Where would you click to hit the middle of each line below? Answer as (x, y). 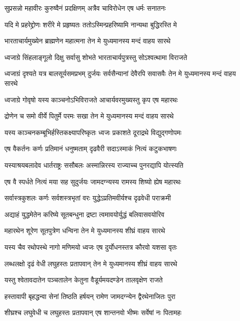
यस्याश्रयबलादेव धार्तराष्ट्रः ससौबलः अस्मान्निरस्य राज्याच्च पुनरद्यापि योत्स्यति (94, 165)
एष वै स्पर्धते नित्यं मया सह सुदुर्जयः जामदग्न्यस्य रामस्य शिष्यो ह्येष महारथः (93, 181)
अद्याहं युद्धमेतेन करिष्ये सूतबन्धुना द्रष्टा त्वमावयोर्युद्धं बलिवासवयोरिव (84, 214)
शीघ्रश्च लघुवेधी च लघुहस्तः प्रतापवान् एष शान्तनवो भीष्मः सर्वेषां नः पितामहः (93, 312)
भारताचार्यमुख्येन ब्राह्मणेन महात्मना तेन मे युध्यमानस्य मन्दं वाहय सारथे (88, 41)
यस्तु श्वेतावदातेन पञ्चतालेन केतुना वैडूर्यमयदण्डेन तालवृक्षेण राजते (84, 280)
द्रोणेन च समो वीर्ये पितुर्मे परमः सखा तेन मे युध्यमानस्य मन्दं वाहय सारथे (89, 116)
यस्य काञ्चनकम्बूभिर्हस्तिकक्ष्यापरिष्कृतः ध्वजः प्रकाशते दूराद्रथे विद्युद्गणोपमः (93, 132)
